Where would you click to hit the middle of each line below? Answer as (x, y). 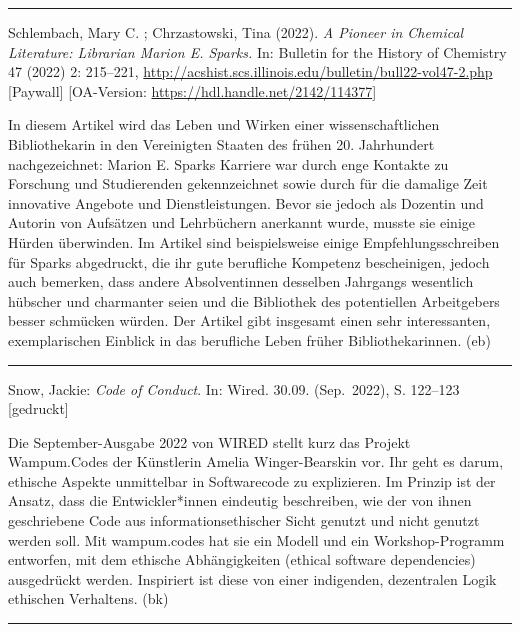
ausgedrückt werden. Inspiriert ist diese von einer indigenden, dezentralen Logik (252, 578)
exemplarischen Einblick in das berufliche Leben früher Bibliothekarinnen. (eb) (249, 339)
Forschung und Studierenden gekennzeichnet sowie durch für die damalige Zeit (248, 183)
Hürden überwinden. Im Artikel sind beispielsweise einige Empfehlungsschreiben (254, 241)
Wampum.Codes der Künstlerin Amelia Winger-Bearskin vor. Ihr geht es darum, (256, 461)
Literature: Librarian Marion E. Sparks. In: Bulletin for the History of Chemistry (257, 51)
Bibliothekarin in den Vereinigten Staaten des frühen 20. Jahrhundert (221, 143)
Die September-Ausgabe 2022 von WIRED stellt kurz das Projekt (209, 441)
